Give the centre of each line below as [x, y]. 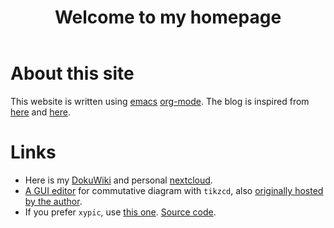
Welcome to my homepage [168, 17]
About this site [72, 73]
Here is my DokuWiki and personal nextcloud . [118, 180]
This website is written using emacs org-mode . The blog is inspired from [160, 101]
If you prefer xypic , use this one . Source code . [120, 212]
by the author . [53, 201]
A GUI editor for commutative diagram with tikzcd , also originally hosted [174, 190]
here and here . [40, 112]
